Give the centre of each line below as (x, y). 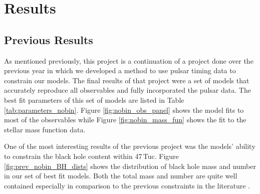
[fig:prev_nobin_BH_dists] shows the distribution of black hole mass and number (130, 166)
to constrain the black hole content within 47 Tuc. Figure (91, 156)
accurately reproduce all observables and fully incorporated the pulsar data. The (127, 90)
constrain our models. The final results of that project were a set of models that (127, 80)
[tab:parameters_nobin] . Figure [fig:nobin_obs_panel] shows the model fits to (124, 110)
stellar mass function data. (45, 129)
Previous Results (49, 39)
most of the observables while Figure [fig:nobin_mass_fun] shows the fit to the (125, 120)
